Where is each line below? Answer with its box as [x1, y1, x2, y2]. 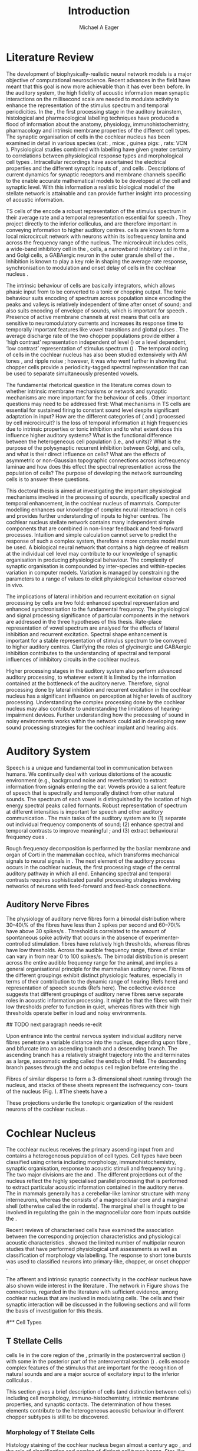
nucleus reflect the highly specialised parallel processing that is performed [6, 1178, 188, 1185]
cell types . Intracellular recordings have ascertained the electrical [6, 158, 167, 165]
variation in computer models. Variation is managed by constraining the [6, 569, 179, 576]
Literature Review [6, 50, 94, 64]
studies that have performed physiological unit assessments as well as [6, 1246, 178, 1253]
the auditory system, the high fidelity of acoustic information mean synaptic [6, 89, 190, 96]
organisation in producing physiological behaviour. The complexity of [6, 556, 174, 563]
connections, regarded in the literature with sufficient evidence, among [6, 1288, 179, 1295]
